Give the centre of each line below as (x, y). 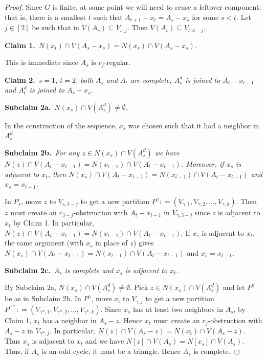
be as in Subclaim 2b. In (43, 298)
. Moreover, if (202, 163)
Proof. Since (24, 7)
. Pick (139, 287)
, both (84, 80)
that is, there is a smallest (45, 17)
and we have (105, 341)
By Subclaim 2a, (30, 287)
